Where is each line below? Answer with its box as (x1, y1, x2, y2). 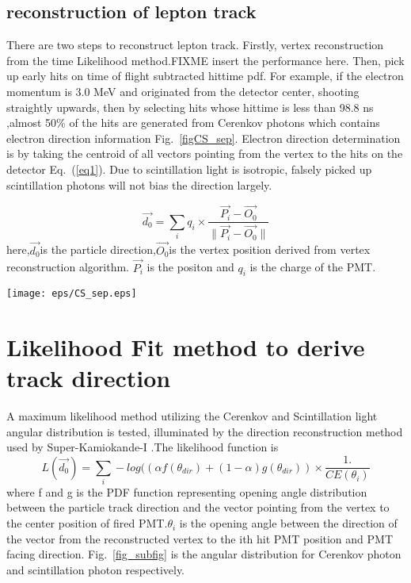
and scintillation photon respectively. (6, 561, 185, 577)
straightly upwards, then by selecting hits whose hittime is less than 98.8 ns (6, 98, 374, 115)
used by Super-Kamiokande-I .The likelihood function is (6, 439, 279, 455)
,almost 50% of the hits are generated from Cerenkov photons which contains (6, 114, 380, 131)
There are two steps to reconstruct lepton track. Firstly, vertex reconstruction (6, 36, 384, 53)
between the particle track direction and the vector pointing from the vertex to (6, 499, 390, 516)
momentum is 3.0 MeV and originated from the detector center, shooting (6, 82, 360, 99)
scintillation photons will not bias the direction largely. (6, 176, 272, 193)
